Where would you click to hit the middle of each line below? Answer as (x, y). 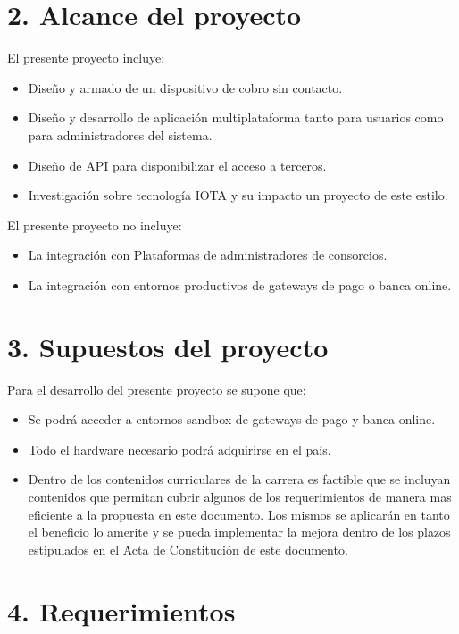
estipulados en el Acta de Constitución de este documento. (188, 549)
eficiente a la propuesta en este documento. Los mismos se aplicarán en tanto (239, 514)
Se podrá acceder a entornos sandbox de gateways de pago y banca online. (232, 419)
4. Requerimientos (121, 610)
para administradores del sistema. (120, 134)
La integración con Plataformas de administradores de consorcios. (208, 255)
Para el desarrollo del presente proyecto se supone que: (157, 389)
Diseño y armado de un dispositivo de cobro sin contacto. (185, 87)
